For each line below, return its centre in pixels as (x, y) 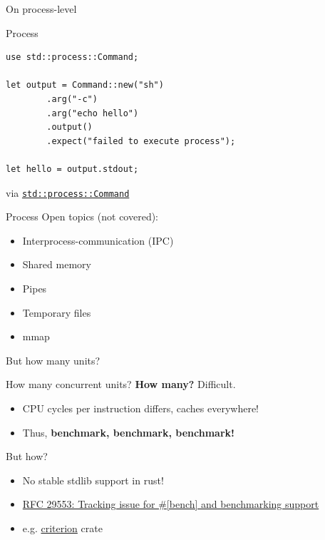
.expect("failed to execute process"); (141, 141)
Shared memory (57, 264)
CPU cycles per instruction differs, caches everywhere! (141, 408)
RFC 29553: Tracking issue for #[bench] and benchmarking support (171, 504)
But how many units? (53, 360)
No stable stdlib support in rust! (93, 480)
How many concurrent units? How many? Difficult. (121, 384)
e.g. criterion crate (62, 528)
